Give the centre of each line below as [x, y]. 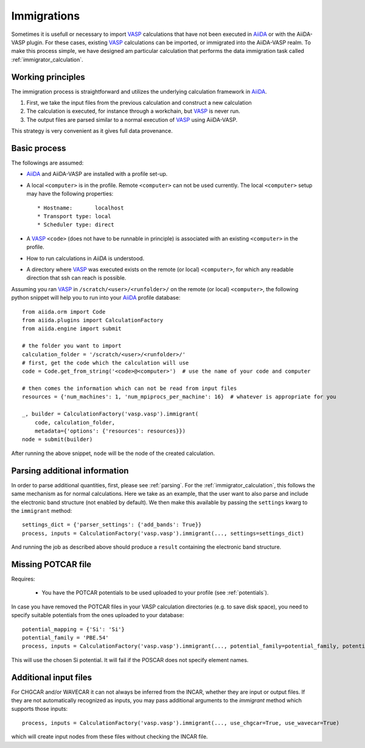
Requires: [23, 579]
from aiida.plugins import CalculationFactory [93, 320]
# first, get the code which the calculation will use [106, 363]
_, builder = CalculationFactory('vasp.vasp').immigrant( [110, 414]
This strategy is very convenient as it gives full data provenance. [92, 131]
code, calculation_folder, [75, 422]
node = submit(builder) [57, 439]
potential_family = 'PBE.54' [65, 637]
